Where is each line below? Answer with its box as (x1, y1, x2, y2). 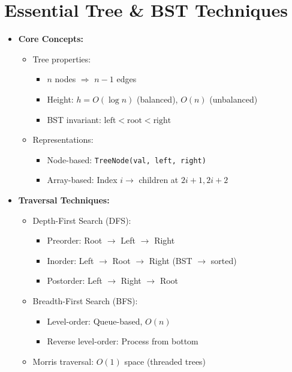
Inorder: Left (47, 254, 94, 266)
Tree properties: (32, 52, 91, 65)
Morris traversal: (32, 355, 94, 367)
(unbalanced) (209, 92, 258, 105)
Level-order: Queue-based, (47, 314, 143, 327)
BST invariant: (47, 113, 101, 125)
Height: (47, 92, 74, 105)
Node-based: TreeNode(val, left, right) (47, 153, 206, 166)
